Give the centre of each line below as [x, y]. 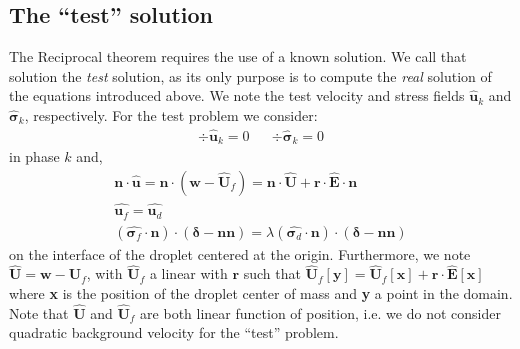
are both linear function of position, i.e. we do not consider [320, 312]
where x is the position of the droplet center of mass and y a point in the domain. [261, 293]
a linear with [188, 273]
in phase [34, 156]
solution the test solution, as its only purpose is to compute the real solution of [250, 75]
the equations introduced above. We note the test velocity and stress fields [237, 95]
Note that [39, 312]
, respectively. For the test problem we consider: [171, 114]
